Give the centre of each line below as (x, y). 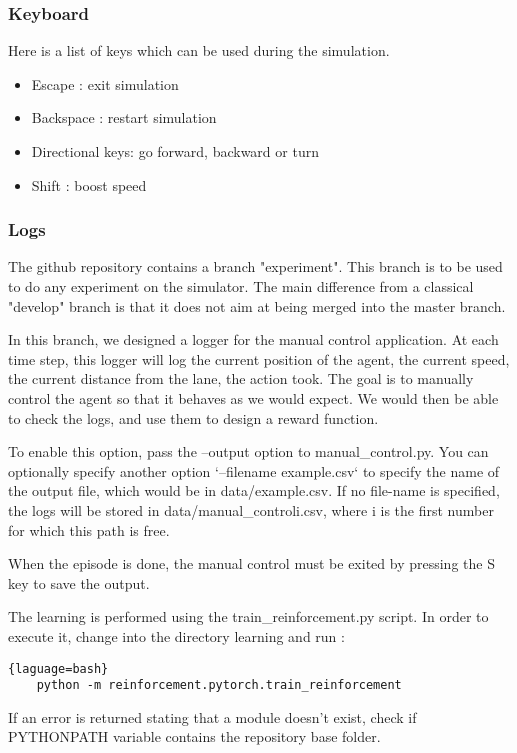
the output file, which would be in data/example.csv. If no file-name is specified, (254, 490)
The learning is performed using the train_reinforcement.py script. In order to (248, 616)
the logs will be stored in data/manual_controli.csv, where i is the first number (251, 509)
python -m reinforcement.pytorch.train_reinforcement (219, 685)
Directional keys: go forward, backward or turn (175, 151)
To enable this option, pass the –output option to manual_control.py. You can (248, 451)
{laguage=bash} (58, 668)
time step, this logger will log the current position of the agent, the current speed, (259, 358)
